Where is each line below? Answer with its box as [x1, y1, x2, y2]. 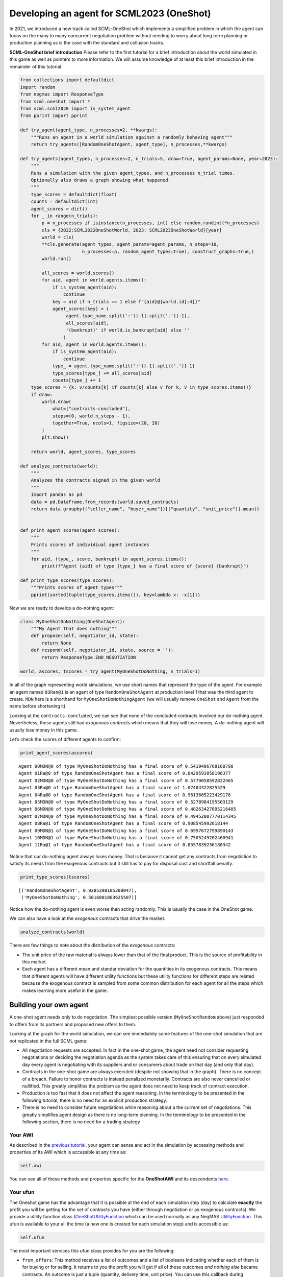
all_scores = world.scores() [41, 270, 115, 276]
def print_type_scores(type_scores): [20, 577, 115, 583]
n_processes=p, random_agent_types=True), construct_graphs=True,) [82, 248, 254, 254]
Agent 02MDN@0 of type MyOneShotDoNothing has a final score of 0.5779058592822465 [18, 777, 234, 784]
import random [20, 84, 56, 90]
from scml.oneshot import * [20, 99, 90, 104]
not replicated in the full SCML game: [9, 1037, 88, 1044]
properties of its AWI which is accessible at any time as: [9, 1149, 127, 1155]
